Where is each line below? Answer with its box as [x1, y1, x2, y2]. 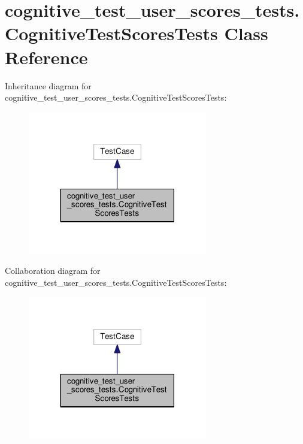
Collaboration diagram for [5, 264, 101, 277]
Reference [5, 44, 88, 69]
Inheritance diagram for [5, 79, 92, 92]
